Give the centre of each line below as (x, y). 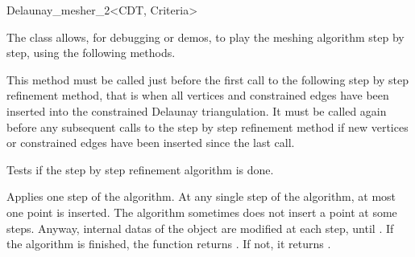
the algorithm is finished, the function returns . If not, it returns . (169, 244)
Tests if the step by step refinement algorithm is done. (140, 169)
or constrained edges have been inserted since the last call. (151, 143)
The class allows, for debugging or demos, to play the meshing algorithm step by (205, 37)
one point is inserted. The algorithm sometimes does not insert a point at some (202, 212)
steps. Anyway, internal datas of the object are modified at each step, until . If (200, 228)
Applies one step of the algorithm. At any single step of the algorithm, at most (201, 196)
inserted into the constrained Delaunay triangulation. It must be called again (197, 110)
